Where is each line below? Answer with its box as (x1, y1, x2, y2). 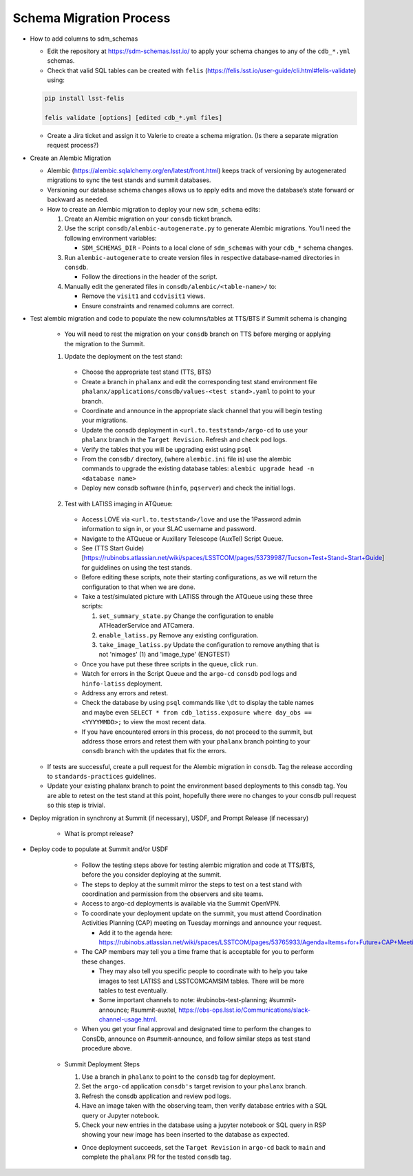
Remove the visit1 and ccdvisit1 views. (81, 292, 206, 300)
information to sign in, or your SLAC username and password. (81, 525, 257, 533)
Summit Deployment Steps (64, 1059, 140, 1068)
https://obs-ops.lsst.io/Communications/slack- (178, 1006, 311, 1014)
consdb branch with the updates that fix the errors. (81, 747, 227, 755)
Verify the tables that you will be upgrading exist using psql (81, 445, 253, 453)
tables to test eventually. (98, 986, 169, 995)
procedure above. (81, 1044, 132, 1053)
